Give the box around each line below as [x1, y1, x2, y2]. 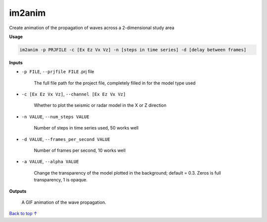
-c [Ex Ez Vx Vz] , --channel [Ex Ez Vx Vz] [21, 91, 126, 97]
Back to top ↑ [9, 211, 38, 217]
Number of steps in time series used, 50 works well [34, 125, 138, 131]
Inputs [9, 59, 23, 65]
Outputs [9, 188, 27, 194]
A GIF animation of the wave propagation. [21, 199, 106, 205]
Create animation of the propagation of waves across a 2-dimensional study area [9, 25, 175, 31]
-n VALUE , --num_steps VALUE [21, 114, 89, 120]
